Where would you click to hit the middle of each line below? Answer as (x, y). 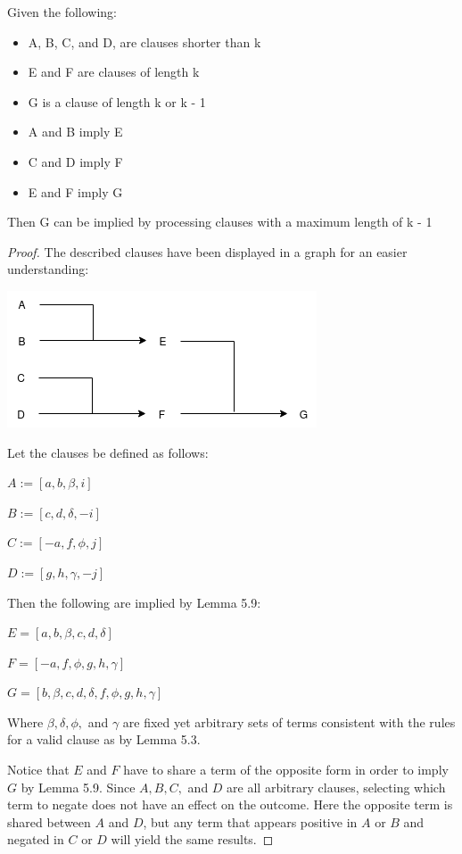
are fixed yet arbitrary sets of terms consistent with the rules (289, 721)
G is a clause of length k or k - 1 (117, 101)
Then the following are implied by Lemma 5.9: (134, 602)
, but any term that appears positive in (250, 821)
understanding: (48, 269)
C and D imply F (75, 161)
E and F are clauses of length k (114, 72)
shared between (49, 821)
